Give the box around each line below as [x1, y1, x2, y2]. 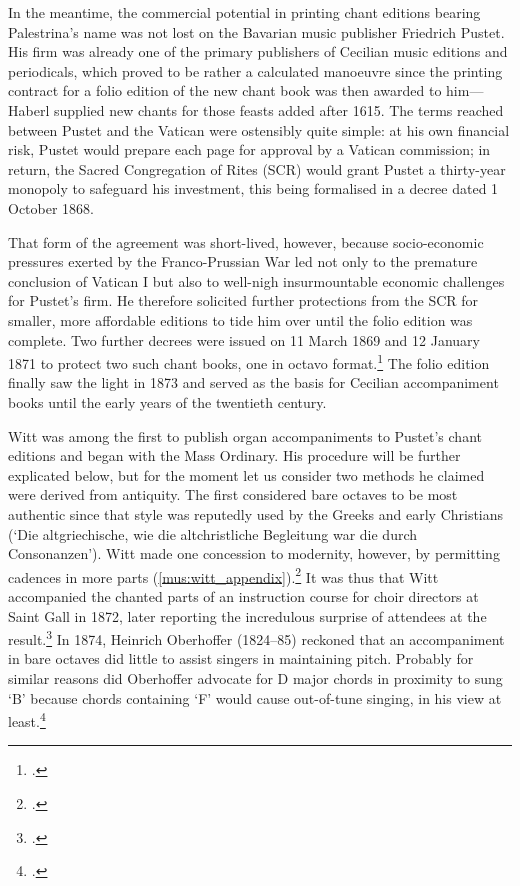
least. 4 [8, 708, 46, 731]
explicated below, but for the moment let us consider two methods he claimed [8, 464, 485, 485]
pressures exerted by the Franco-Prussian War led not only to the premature [8, 251, 478, 272]
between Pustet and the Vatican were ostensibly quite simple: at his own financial [8, 119, 510, 140]
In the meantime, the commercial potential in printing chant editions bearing [8, 2, 481, 22]
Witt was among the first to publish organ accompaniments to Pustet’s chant [8, 425, 482, 446]
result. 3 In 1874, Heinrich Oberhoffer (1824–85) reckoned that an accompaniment [8, 626, 505, 649]
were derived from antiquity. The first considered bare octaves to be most [8, 484, 458, 505]
